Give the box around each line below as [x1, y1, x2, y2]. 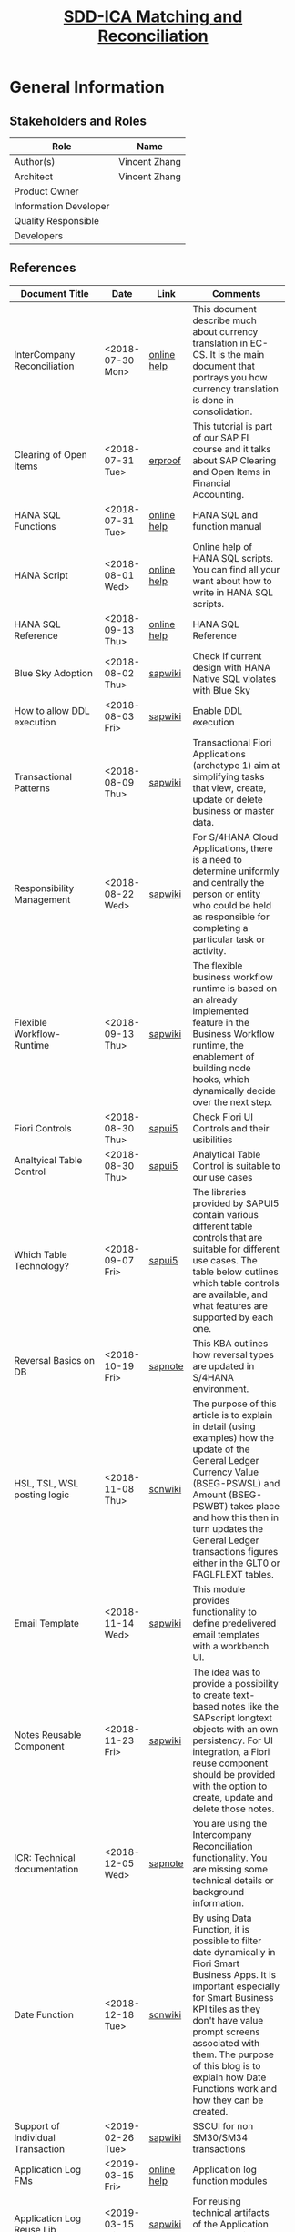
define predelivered [192, 1617, 277, 1629]
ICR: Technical [14, 1851, 76, 1863]
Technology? [14, 1259, 70, 1272]
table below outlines [192, 1265, 280, 1278]
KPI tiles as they [192, 2003, 261, 2015]
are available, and [192, 1288, 269, 1301]
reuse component [192, 1757, 269, 1770]
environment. [192, 1382, 249, 1395]
